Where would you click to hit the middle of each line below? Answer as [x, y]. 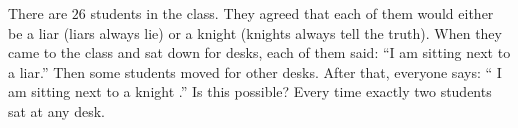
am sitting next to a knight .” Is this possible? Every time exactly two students [250, 91]
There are [38, 13]
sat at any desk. [56, 110]
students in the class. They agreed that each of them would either [292, 13]
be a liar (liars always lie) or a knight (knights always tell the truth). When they [255, 32]
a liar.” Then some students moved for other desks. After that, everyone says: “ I [255, 71]
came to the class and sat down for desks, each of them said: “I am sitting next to [259, 52]
